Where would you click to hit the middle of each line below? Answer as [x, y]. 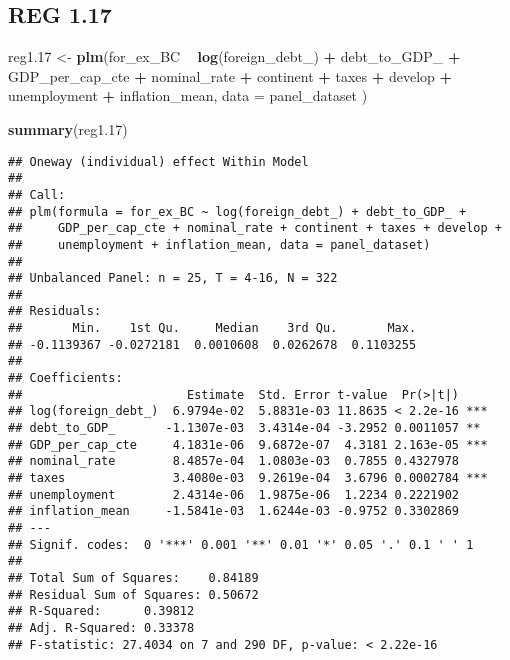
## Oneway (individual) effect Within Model [158, 161]
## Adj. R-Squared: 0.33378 [101, 627]
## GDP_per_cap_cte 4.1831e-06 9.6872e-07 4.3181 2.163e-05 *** [248, 444]
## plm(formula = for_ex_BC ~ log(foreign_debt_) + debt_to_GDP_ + [237, 211]
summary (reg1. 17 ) [68, 128]
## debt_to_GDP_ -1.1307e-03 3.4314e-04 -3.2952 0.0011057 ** [244, 428]
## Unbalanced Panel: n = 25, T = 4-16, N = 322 [173, 278]
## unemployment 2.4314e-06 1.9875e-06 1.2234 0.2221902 [234, 494]
